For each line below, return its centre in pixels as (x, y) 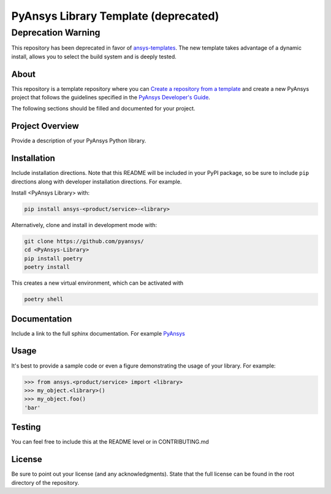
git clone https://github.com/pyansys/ (84, 241)
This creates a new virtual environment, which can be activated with (97, 283)
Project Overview (45, 126)
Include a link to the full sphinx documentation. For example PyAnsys (98, 333)
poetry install (47, 267)
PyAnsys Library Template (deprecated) (115, 16)
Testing (26, 427)
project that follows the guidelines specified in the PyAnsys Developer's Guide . (111, 98)
